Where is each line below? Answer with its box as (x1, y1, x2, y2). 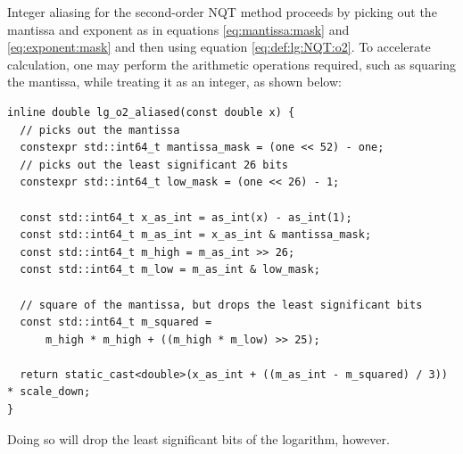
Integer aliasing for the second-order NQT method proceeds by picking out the (7, 3, 437, 21)
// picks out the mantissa (20, 123, 180, 136)
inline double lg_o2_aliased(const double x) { (7, 105, 295, 119)
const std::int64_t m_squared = (20, 316, 212, 329)
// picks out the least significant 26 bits (20, 158, 288, 171)
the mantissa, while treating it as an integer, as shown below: (7, 72, 342, 91)
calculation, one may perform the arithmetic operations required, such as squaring (7, 54, 457, 73)
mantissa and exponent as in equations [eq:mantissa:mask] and (7, 20, 350, 38)
